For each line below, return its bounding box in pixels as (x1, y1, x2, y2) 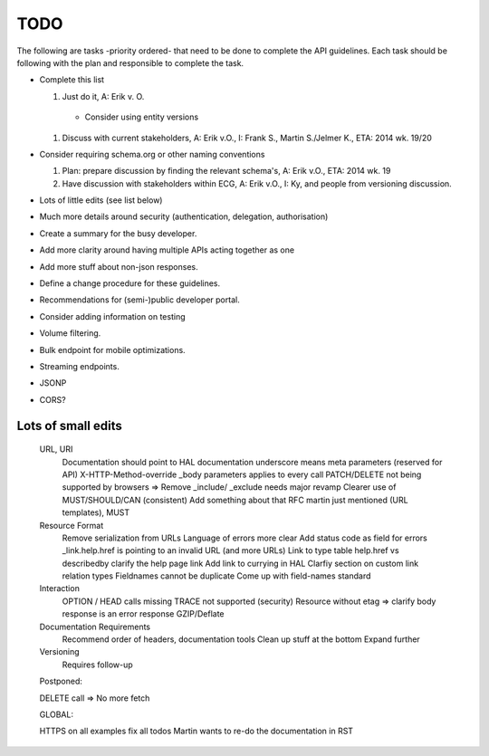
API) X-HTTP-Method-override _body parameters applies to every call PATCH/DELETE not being (62, 469, 422, 480)
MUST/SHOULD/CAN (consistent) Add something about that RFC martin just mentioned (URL (62, 494, 408, 505)
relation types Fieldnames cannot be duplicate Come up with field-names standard (62, 570, 371, 581)
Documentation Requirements (39, 621, 151, 632)
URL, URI (39, 444, 73, 455)
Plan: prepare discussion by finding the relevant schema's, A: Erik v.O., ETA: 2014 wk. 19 (62, 166, 391, 177)
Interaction (39, 583, 81, 594)
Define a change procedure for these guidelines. (39, 278, 221, 289)
